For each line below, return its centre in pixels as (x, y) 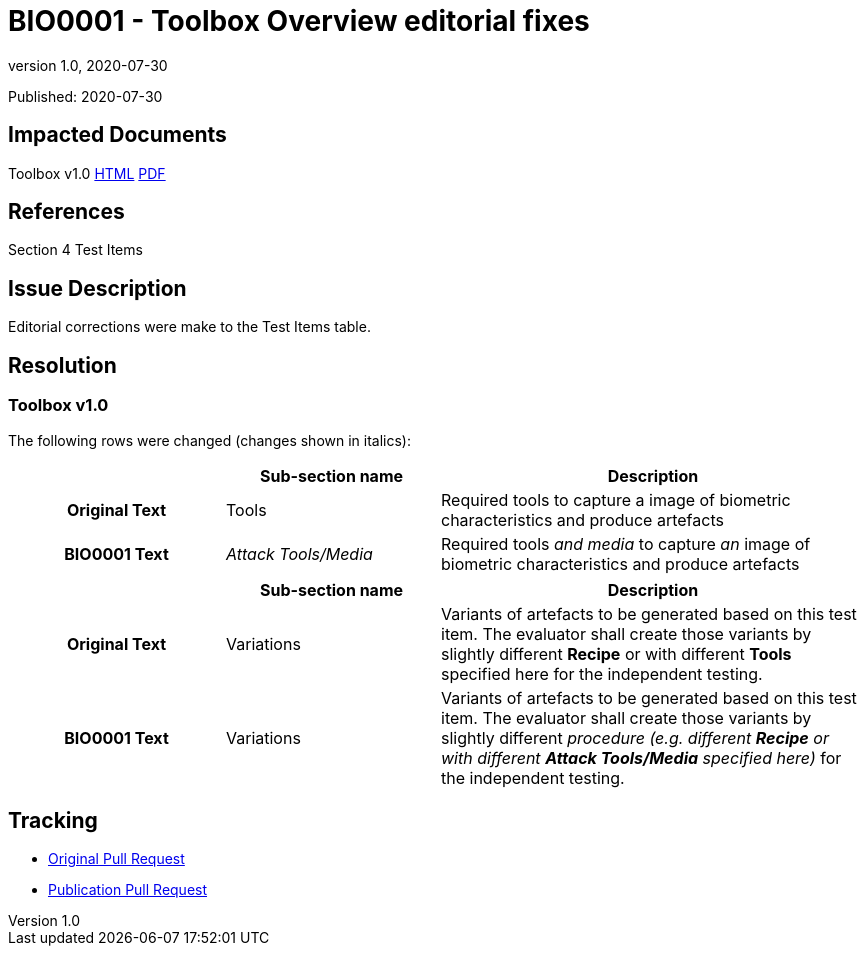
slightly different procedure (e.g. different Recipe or (635, 737)
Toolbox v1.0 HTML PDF (87, 173)
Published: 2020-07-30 (85, 96)
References (66, 212)
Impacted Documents (117, 135)
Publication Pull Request (128, 890)
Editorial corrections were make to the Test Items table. (189, 327)
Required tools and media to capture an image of (626, 543)
